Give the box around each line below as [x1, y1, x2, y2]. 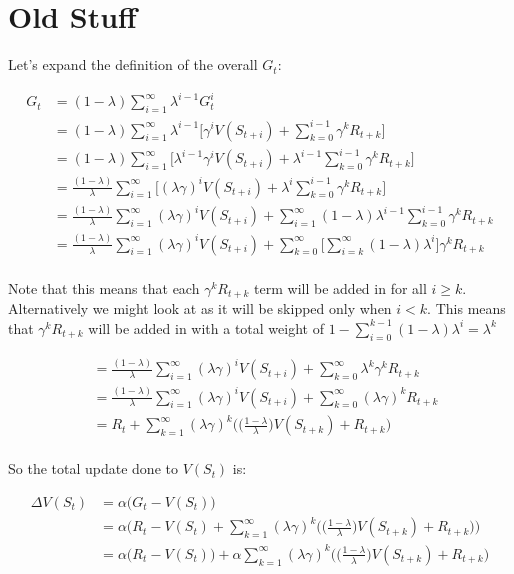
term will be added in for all [254, 277, 427, 298]
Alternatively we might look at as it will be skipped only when [8, 298, 392, 319]
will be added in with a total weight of [88, 317, 324, 338]
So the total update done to [8, 458, 178, 479]
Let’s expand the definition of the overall [8, 54, 258, 75]
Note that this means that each [8, 277, 200, 298]
